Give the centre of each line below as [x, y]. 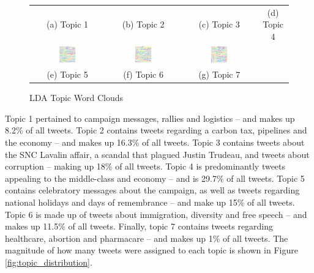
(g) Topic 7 [219, 74]
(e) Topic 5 [67, 74]
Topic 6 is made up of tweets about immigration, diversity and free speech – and [156, 214]
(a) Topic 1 [68, 24]
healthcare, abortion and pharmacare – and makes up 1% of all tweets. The [147, 238]
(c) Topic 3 [219, 24]
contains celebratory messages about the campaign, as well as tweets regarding [152, 190]
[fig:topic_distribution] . [49, 262]
